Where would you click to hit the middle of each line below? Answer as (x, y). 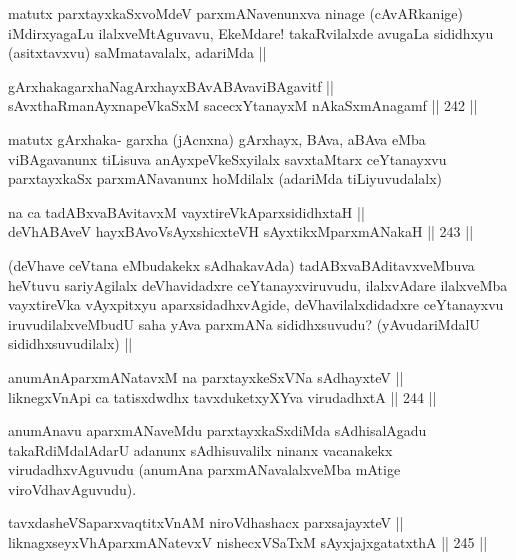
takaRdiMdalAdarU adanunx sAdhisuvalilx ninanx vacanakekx (200, 449)
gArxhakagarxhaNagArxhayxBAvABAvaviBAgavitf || (171, 85)
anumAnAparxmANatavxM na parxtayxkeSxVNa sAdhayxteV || (206, 376)
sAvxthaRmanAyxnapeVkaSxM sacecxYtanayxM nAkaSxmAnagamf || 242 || (243, 105)
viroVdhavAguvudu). (72, 488)
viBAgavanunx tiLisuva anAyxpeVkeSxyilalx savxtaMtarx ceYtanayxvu (227, 158)
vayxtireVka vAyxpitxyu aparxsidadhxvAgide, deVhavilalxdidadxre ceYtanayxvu (256, 304)
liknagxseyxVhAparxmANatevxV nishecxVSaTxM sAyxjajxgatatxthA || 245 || (248, 542)
